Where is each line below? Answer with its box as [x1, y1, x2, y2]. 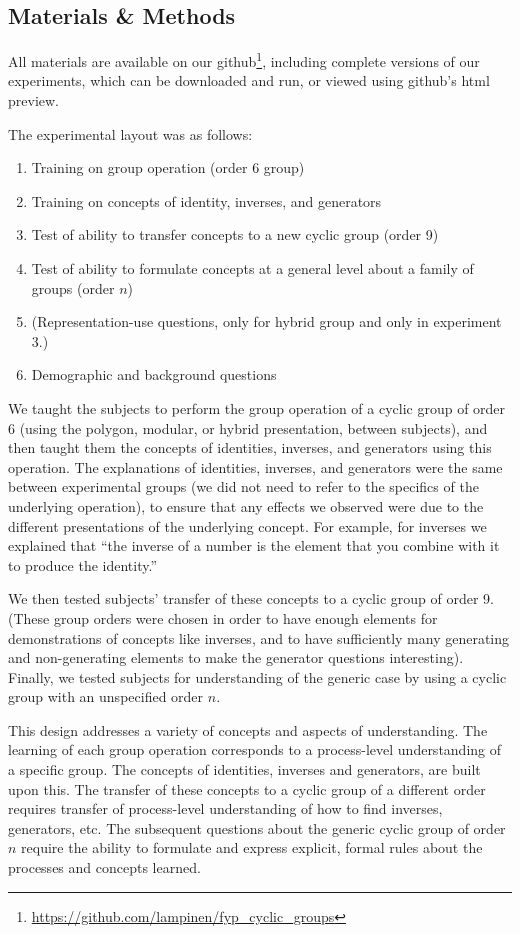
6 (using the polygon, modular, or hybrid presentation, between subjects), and [8, 417, 488, 438]
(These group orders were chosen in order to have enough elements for [8, 607, 438, 628]
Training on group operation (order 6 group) [31, 157, 305, 178]
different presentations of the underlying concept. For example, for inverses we [8, 515, 487, 536]
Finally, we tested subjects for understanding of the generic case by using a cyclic [8, 666, 507, 687]
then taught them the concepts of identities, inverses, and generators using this [8, 437, 492, 458]
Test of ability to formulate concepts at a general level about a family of [31, 258, 474, 279]
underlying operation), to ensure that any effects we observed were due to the [8, 495, 484, 516]
